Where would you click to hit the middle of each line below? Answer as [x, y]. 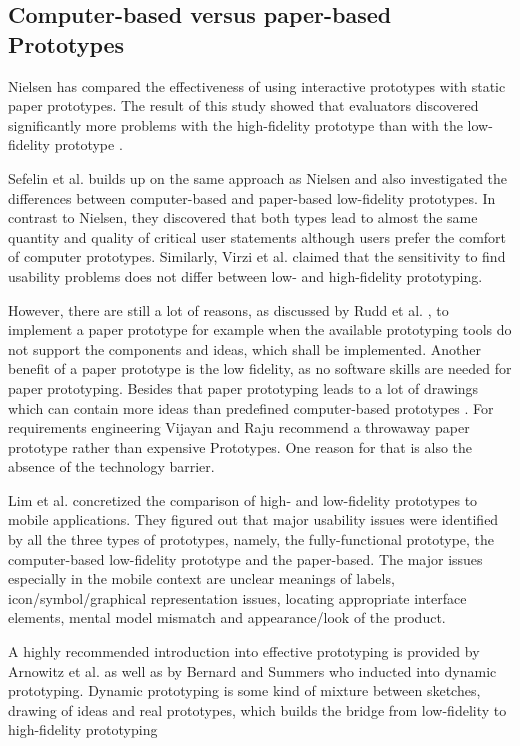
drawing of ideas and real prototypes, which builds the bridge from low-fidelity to [257, 709]
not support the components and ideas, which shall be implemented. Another [244, 348]
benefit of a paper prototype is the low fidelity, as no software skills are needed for [260, 368]
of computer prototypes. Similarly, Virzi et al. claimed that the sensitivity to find [257, 256]
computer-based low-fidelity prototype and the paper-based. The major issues [245, 558]
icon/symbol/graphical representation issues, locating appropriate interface [237, 597]
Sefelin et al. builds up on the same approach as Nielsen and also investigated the [258, 177]
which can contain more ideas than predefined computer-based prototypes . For [251, 407]
